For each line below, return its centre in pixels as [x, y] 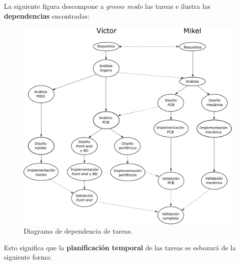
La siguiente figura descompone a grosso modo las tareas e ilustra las [107, 6]
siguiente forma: [28, 257]
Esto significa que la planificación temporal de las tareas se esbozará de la [120, 247]
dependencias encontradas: [47, 15]
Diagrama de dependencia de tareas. [78, 231]
